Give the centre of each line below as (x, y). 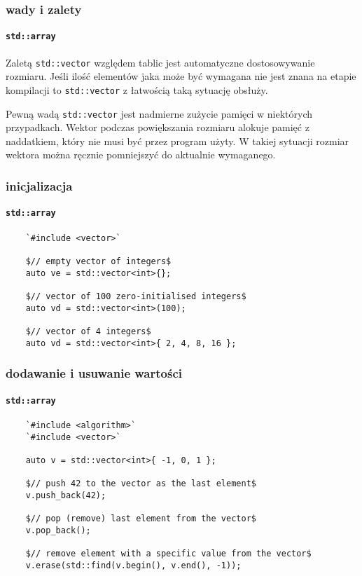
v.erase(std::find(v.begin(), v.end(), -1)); (133, 565)
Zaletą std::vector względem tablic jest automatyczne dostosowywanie (160, 62)
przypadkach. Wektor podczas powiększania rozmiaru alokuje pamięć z (158, 127)
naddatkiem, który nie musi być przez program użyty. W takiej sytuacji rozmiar (177, 140)
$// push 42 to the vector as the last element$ (141, 484)
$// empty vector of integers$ (98, 262)
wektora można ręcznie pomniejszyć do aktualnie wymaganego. (141, 155)
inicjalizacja (39, 185)
